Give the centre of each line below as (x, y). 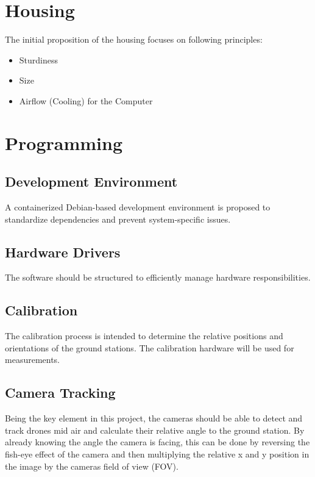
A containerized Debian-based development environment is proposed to (138, 207)
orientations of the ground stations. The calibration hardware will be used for (150, 347)
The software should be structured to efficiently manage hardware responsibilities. (158, 277)
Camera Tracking (60, 393)
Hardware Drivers (63, 252)
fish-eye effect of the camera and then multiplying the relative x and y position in (157, 454)
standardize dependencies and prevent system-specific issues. (118, 219)
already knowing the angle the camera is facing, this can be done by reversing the (157, 442)
